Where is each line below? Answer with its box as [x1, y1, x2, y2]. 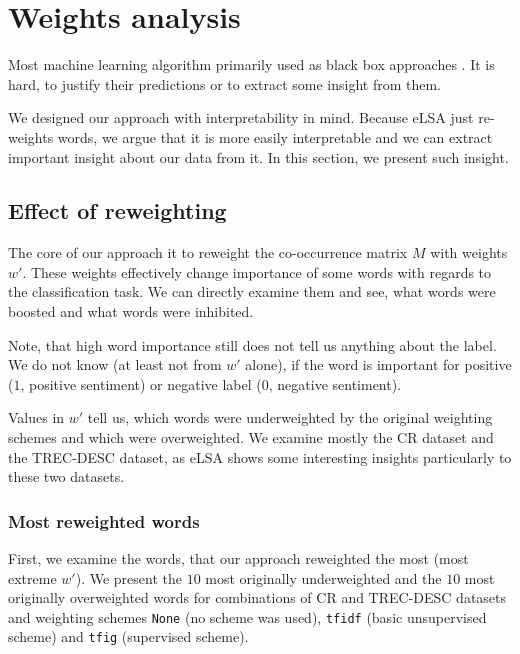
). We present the [75, 567, 182, 588]
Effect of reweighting [8, 195, 227, 226]
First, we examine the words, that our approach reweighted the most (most [8, 548, 469, 569]
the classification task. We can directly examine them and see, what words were [8, 281, 496, 302]
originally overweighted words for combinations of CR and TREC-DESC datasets [8, 587, 507, 608]
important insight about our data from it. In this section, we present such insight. [8, 146, 509, 167]
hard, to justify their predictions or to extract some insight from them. [8, 73, 442, 94]
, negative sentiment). [268, 373, 402, 394]
